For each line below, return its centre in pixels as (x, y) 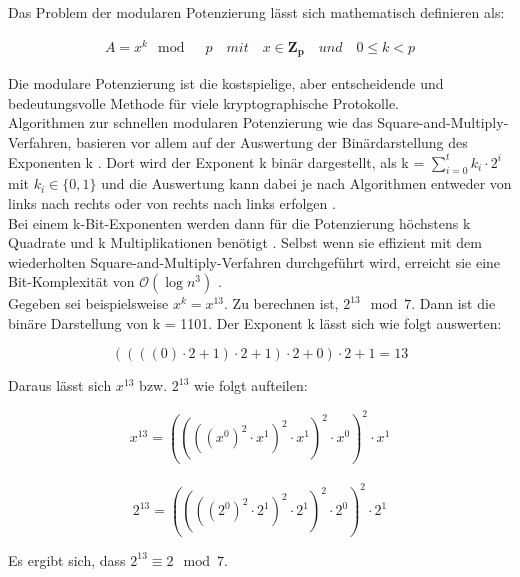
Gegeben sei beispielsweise (88, 303)
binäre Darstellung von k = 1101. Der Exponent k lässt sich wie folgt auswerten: (255, 322)
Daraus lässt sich (60, 385)
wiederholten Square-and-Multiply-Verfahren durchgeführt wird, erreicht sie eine (254, 261)
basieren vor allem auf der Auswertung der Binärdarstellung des (272, 141)
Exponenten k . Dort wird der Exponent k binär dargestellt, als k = (216, 161)
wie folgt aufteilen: (251, 385)
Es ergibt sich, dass (67, 559)
